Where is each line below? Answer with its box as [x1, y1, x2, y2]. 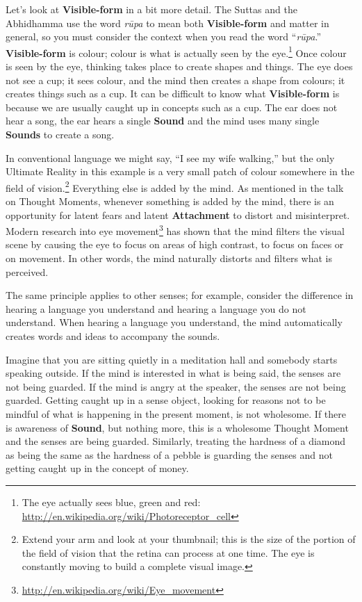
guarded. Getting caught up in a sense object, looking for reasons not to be [6, 393, 326, 407]
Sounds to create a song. [6, 127, 115, 141]
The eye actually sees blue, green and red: [22, 494, 201, 509]
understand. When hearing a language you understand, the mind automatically [6, 315, 343, 330]
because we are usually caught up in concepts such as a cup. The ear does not [6, 99, 338, 114]
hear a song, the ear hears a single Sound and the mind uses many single [6, 113, 320, 128]
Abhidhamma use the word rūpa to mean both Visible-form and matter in [6, 15, 329, 30]
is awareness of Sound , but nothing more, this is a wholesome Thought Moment [6, 420, 349, 434]
